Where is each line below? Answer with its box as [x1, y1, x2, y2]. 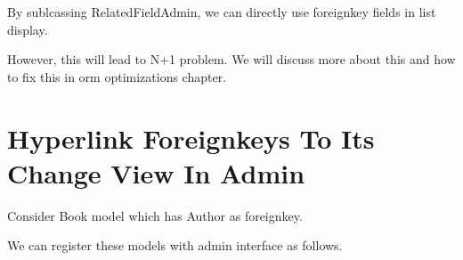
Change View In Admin [7, 154, 305, 191]
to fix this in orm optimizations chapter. [7, 67, 227, 85]
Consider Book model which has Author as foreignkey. [7, 206, 303, 224]
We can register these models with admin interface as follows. [7, 236, 343, 255]
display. [7, 20, 48, 38]
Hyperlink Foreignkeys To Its [7, 119, 375, 156]
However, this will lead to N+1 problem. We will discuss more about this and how [7, 50, 456, 69]
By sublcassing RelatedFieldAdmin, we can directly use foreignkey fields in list [7, 3, 436, 20]
